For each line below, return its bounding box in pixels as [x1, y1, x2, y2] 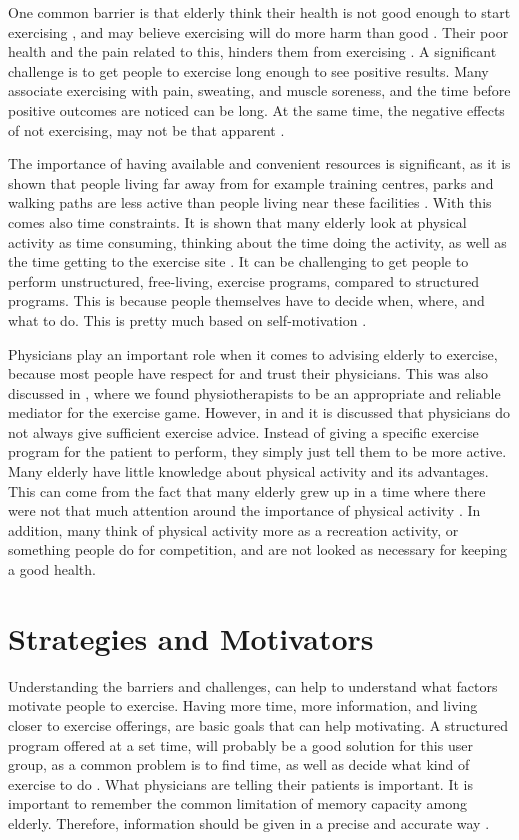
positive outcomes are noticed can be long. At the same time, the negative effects [8, 99, 505, 120]
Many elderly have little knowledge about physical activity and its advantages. [8, 461, 489, 482]
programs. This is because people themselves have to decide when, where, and [8, 290, 485, 311]
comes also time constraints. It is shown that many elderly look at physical [8, 211, 467, 232]
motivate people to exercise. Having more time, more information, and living [8, 695, 478, 716]
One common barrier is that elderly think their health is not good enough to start [8, 2, 511, 22]
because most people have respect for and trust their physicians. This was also [8, 363, 488, 384]
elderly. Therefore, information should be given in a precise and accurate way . [8, 812, 490, 833]
